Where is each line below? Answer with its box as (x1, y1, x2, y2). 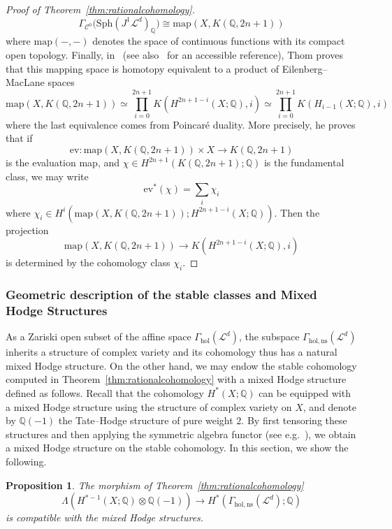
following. (6, 454, 47, 468)
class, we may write (6, 168, 89, 183)
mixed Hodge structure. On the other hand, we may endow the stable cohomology (6, 358, 357, 372)
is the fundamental (263, 155, 344, 170)
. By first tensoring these (241, 413, 347, 428)
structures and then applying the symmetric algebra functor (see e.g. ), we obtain (6, 426, 356, 441)
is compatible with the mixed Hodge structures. (6, 510, 204, 525)
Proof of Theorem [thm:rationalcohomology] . (6, 2, 195, 16)
